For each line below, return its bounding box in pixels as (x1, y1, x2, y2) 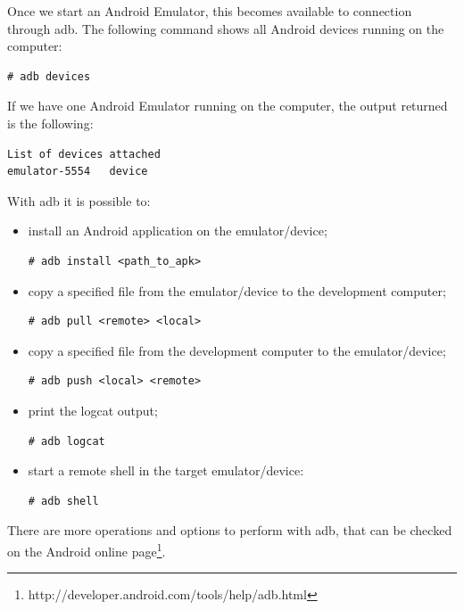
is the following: (7, 113, 94, 132)
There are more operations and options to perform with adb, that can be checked (7, 521, 452, 540)
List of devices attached (7, 147, 161, 161)
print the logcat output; (28, 400, 158, 419)
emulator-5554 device (7, 165, 148, 178)
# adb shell (28, 494, 99, 507)
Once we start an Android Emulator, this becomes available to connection (7, 2, 412, 20)
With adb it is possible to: (7, 191, 151, 210)
